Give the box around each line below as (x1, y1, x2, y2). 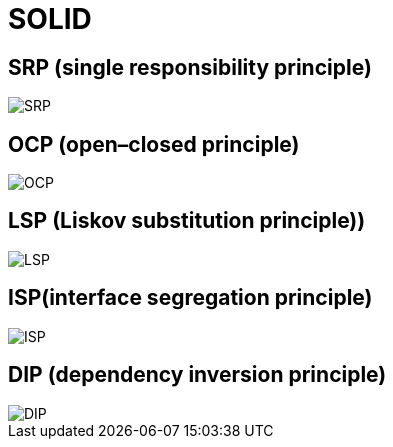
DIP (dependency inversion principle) (8, 362, 387, 388)
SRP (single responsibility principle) (8, 54, 372, 80)
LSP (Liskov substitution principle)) (8, 208, 366, 234)
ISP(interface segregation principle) (8, 285, 373, 311)
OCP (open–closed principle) (8, 131, 300, 157)
